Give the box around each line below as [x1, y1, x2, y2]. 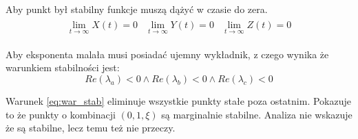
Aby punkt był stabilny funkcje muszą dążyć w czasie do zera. [6, 2, 268, 16]
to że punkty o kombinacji [6, 107, 116, 121]
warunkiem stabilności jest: [6, 60, 120, 75]
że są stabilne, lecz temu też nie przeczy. [6, 121, 176, 135]
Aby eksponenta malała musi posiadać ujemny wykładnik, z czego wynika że [6, 47, 329, 61]
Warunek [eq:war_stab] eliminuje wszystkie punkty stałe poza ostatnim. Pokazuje [6, 94, 351, 108]
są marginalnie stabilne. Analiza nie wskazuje [161, 107, 352, 121]
